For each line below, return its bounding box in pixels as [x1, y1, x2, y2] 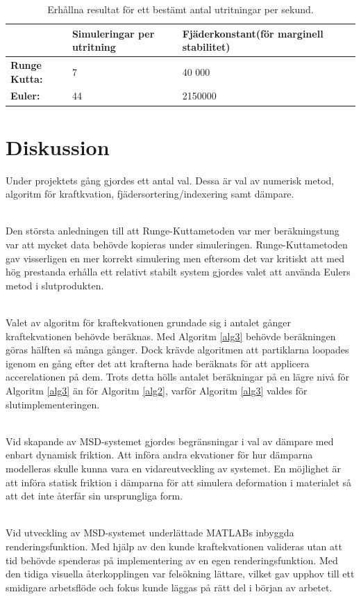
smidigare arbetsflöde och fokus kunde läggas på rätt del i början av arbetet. [6, 580, 333, 594]
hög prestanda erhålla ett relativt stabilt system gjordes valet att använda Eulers [6, 264, 351, 279]
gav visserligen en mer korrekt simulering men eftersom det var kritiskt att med [6, 250, 344, 265]
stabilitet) [182, 40, 230, 54]
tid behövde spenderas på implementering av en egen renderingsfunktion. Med [6, 552, 338, 567]
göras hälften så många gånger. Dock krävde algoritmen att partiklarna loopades [6, 342, 349, 357]
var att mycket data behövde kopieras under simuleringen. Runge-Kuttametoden [6, 237, 348, 252]
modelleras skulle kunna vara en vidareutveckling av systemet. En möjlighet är [6, 461, 341, 475]
